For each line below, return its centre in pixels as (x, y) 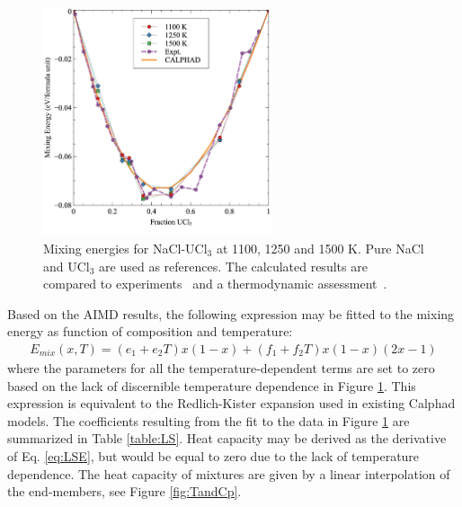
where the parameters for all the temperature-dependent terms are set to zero (221, 367)
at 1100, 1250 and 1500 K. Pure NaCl (320, 248)
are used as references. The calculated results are (233, 266)
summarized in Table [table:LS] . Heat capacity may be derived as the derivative (227, 438)
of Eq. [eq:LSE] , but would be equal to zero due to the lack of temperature (213, 455)
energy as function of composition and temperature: (150, 331)
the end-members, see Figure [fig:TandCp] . (124, 491)
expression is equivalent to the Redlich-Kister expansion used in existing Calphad (231, 403)
